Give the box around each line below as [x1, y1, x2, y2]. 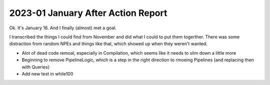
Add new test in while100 [21, 71, 73, 77]
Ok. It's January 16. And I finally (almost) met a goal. [9, 25, 117, 31]
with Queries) [21, 64, 50, 70]
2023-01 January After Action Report [9, 7, 167, 18]
